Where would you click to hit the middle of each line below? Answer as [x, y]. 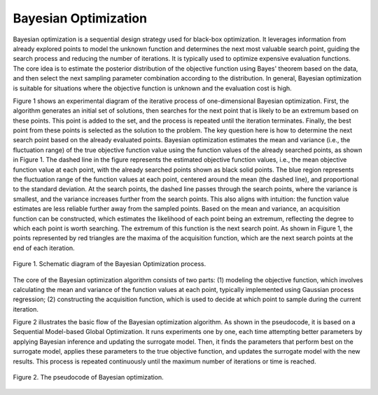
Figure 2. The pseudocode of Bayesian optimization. [88, 377]
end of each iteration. [44, 248]
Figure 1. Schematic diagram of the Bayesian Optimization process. [110, 264]
